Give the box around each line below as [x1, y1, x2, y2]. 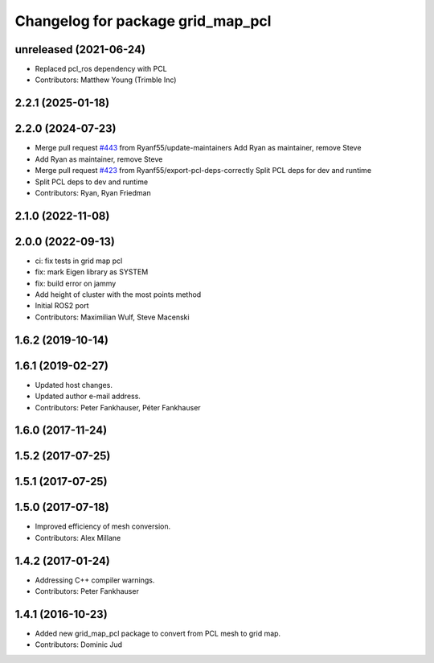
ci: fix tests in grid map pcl [35, 256, 123, 266]
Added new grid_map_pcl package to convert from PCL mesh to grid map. [35, 628, 281, 639]
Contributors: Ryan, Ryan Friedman [35, 187, 152, 197]
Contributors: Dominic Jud [35, 640, 123, 649]
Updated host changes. [35, 380, 113, 389]
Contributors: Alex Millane [35, 533, 121, 542]
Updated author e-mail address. [35, 391, 141, 402]
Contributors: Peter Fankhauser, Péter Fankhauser [35, 402, 201, 412]
